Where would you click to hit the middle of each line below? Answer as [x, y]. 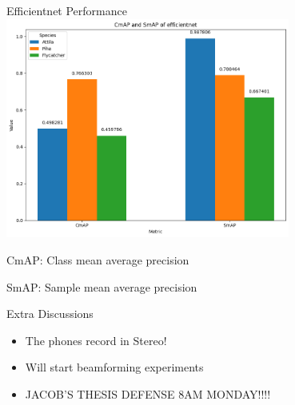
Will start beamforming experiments [114, 367]
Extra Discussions [50, 314]
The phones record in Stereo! [96, 340]
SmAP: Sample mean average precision [102, 286]
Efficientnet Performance [67, 10]
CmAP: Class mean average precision [98, 260]
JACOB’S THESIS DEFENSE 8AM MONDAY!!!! [148, 393]
